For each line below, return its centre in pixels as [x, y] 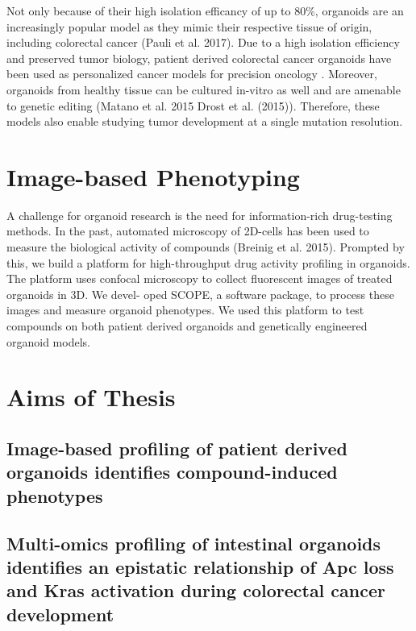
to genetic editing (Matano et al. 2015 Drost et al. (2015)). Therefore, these [193, 105]
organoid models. [48, 341]
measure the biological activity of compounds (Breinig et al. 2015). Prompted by [206, 247]
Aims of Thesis [91, 397]
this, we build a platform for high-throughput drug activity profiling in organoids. [208, 262]
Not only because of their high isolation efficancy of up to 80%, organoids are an [205, 10]
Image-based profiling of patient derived [177, 448]
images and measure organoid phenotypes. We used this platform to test [185, 310]
